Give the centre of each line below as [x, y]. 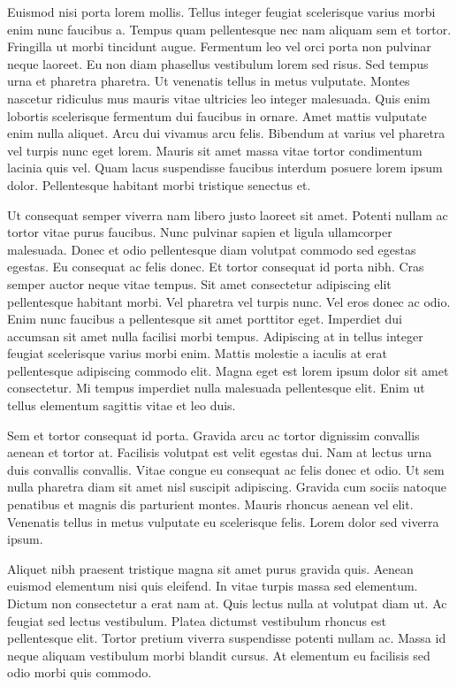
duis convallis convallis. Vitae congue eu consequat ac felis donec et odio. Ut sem [226, 469]
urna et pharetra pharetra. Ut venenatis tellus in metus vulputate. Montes [209, 81]
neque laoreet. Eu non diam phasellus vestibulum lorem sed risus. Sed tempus [218, 63]
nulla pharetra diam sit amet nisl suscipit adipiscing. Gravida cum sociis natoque [227, 487]
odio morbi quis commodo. [80, 672]
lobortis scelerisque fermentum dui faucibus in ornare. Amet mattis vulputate [217, 115]
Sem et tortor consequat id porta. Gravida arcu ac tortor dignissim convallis [213, 435]
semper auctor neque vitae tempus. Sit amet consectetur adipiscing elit [199, 283]
